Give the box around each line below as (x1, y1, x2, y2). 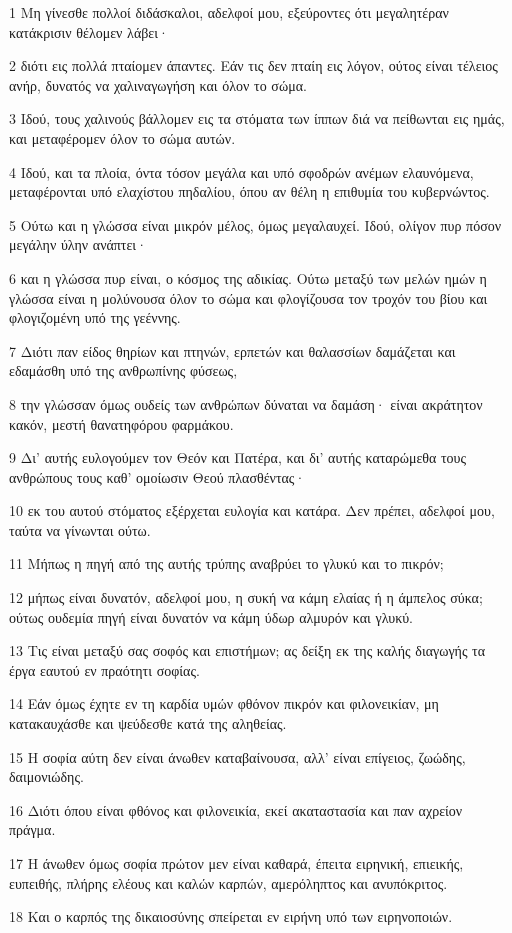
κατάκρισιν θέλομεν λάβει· (9, 21, 169, 42)
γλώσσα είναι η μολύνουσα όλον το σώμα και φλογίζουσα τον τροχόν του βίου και (9, 287, 488, 308)
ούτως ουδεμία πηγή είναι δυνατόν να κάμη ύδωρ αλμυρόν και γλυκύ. (9, 606, 414, 627)
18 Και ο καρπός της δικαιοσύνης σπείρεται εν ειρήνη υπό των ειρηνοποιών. (9, 906, 453, 927)
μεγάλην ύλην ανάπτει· (9, 234, 148, 255)
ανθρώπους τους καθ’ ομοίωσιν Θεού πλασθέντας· (9, 466, 306, 487)
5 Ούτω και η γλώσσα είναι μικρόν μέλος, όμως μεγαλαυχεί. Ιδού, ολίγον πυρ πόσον (9, 214, 502, 235)
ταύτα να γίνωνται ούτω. (9, 519, 151, 540)
